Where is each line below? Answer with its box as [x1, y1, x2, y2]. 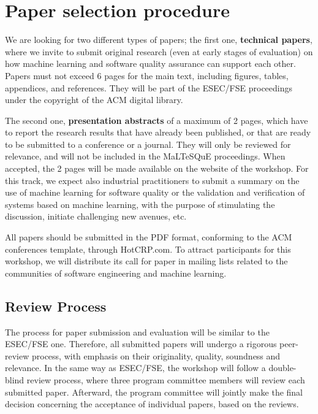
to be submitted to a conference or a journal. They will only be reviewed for [5, 137, 291, 150]
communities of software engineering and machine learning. [5, 266, 227, 279]
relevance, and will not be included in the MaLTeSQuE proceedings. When [5, 150, 286, 163]
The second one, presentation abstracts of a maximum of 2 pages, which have [5, 113, 308, 126]
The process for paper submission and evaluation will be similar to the [5, 325, 270, 338]
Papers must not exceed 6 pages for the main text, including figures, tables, [5, 69, 289, 82]
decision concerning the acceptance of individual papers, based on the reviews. [5, 397, 299, 410]
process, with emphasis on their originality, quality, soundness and [31, 349, 281, 362]
